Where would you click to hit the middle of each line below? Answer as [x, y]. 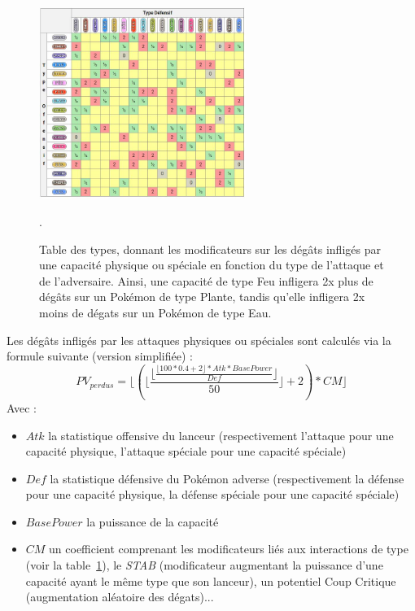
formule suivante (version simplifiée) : [100, 356]
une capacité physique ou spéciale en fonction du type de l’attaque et [212, 265]
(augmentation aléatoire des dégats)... [120, 597]
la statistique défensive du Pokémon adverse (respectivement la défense [227, 478]
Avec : [22, 407]
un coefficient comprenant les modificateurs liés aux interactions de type [229, 549]
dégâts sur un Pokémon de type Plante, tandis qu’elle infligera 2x [202, 297]
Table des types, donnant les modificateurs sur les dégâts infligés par [210, 249]
